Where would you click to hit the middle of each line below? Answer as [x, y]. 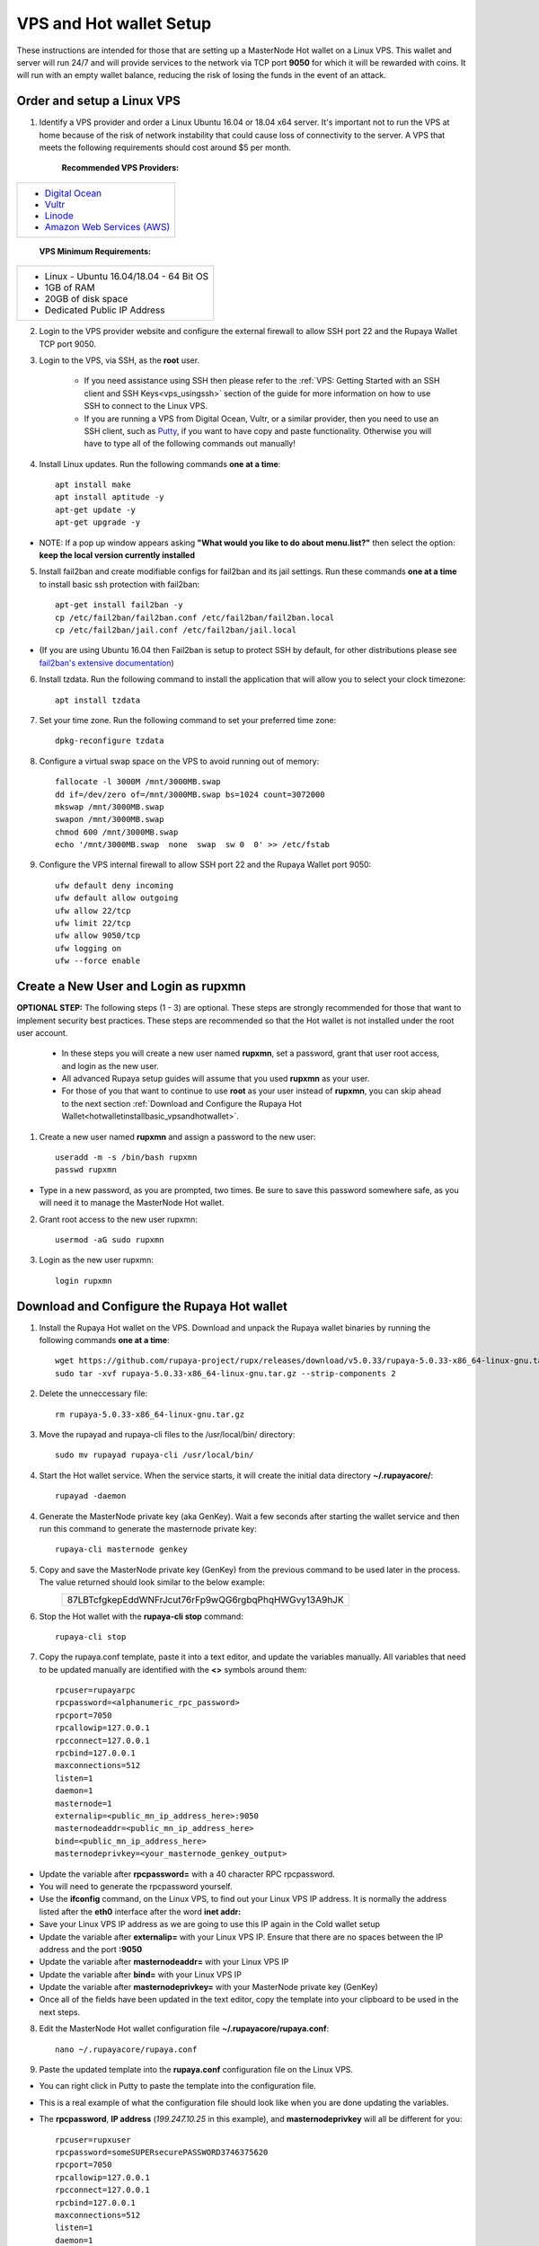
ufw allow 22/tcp [93, 911]
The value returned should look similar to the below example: [152, 1582]
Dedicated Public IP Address [105, 310]
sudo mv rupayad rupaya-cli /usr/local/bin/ [155, 1455]
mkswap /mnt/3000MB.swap [110, 807]
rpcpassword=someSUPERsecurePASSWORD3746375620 [162, 2152]
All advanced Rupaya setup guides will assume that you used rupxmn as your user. [216, 1079]
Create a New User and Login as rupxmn [131, 987]
